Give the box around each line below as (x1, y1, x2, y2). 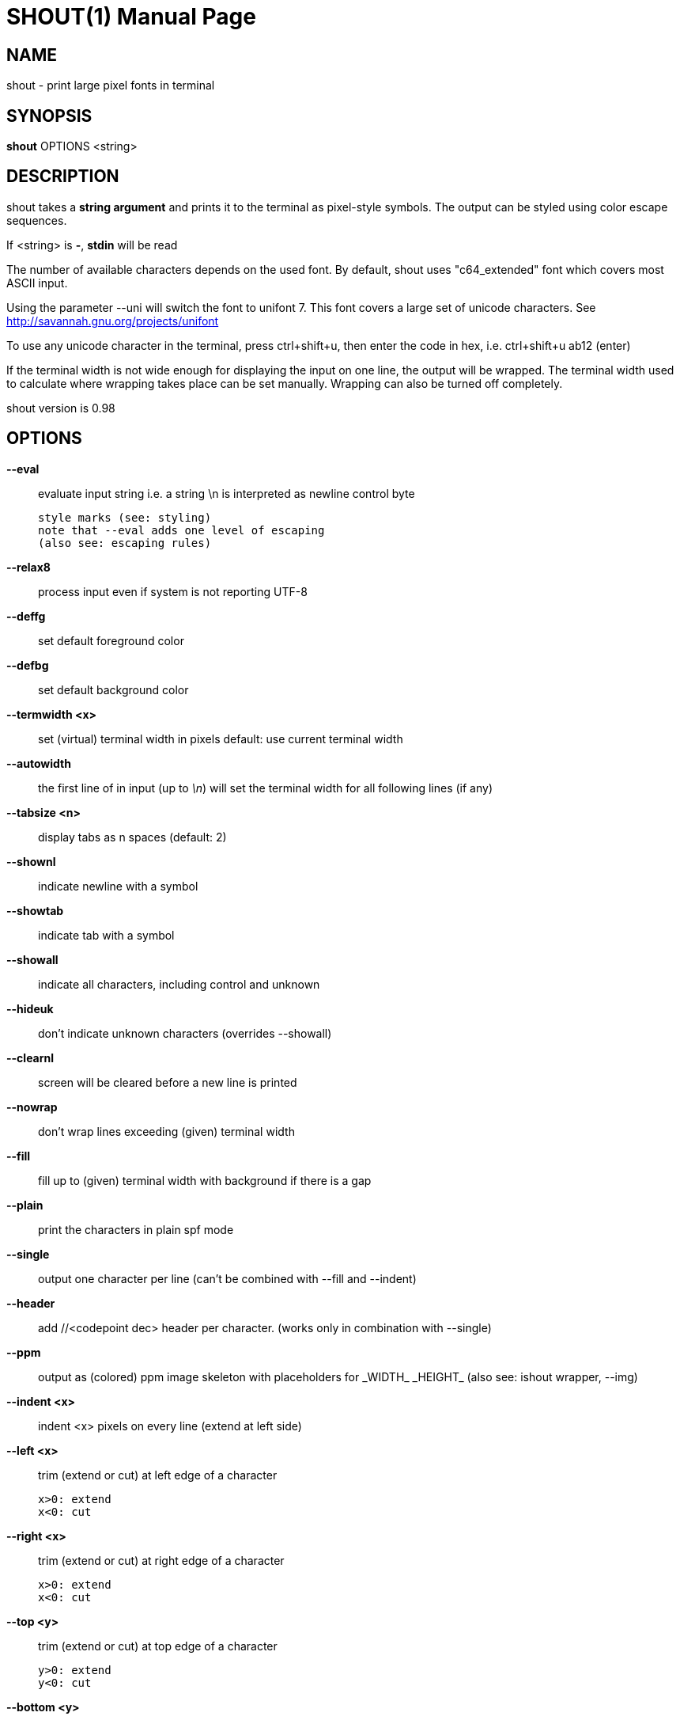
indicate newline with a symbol (38, 879, 198, 893)
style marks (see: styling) (38, 511, 212, 524)
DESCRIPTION (6, 166, 119, 187)
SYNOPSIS (6, 105, 93, 126)
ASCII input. (6, 275, 68, 290)
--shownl (6, 854, 56, 868)
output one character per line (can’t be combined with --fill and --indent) (38, 1271, 417, 1285)
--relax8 (6, 560, 51, 574)
